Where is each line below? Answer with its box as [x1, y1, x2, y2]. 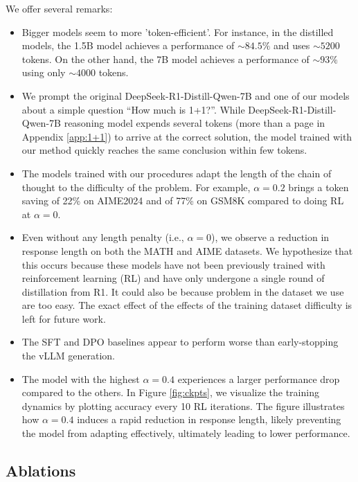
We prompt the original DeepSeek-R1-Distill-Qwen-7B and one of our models [21, 88, 350, 102]
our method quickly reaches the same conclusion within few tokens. [21, 143, 307, 157]
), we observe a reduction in [211, 230, 330, 244]
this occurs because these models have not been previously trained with [21, 257, 325, 271]
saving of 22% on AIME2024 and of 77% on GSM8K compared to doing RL [21, 193, 344, 208]
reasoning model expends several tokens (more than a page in [64, 116, 325, 130]
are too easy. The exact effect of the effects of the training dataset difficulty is [21, 298, 352, 312]
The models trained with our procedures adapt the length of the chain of [21, 166, 332, 180]
